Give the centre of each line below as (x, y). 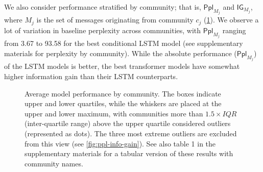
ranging (234, 30)
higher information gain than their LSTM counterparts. (91, 76)
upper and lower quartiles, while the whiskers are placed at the (123, 103)
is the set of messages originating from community (115, 20)
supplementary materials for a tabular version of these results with (129, 153)
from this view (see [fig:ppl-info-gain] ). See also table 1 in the (120, 143)
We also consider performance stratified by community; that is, (103, 7)
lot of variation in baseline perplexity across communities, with (103, 30)
